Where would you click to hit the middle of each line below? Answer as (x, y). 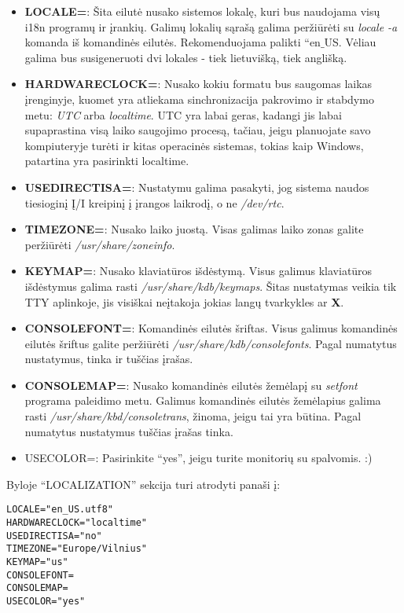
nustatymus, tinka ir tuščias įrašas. (109, 359)
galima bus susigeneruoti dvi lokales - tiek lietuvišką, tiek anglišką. (186, 57)
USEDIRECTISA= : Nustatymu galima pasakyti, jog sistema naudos (197, 187)
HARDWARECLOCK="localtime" (77, 523)
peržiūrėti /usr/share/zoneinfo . (100, 244)
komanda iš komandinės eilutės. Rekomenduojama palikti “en (173, 42)
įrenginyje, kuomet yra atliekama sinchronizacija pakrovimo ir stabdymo (199, 99)
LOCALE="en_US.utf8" (60, 510)
